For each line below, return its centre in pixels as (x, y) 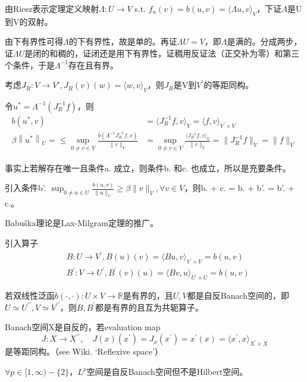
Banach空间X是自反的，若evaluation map (83, 327)
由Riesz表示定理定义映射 (52, 8)
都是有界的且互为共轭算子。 (150, 307)
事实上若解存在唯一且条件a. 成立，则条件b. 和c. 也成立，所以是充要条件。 (148, 167)
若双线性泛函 (30, 295)
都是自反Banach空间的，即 (238, 295)
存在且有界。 (94, 65)
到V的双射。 (29, 21)
